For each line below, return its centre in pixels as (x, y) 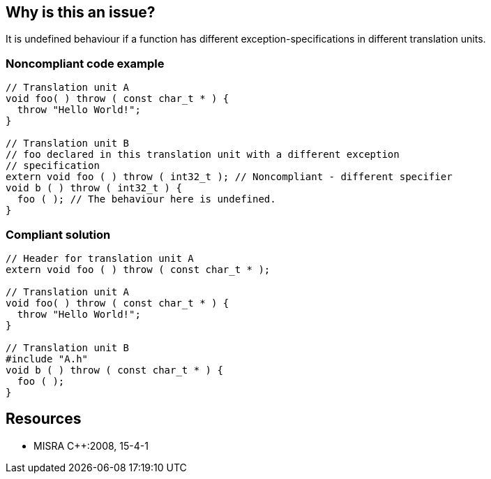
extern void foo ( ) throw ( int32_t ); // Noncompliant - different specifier (229, 177)
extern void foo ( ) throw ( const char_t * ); (138, 269)
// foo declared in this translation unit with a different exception (203, 155)
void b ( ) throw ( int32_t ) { (94, 188)
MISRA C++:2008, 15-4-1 (91, 445)
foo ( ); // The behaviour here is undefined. (146, 199)
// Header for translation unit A (100, 258)
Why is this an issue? (81, 12)
